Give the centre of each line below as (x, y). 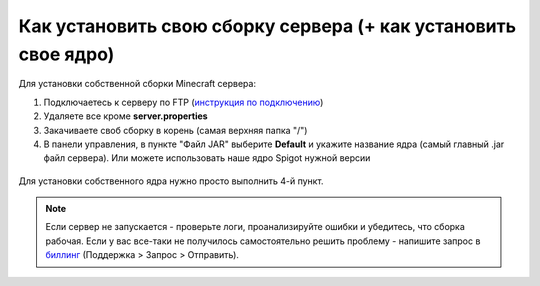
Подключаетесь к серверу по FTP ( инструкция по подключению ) (183, 102)
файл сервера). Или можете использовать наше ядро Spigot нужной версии (207, 158)
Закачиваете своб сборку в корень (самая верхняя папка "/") (175, 130)
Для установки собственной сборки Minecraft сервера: (137, 84)
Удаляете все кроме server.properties (126, 116)
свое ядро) (66, 54)
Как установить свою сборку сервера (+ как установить (267, 26)
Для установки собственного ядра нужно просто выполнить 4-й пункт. (171, 181)
